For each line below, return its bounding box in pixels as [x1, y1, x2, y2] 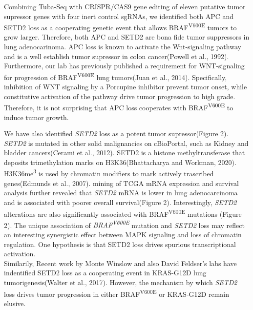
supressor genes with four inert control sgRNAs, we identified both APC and [4, 11, 234, 21]
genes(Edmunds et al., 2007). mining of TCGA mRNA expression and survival [4, 178, 239, 188]
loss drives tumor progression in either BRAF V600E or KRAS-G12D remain [4, 287, 229, 299]
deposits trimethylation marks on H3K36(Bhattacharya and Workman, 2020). [4, 157, 236, 167]
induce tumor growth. [4, 112, 69, 122]
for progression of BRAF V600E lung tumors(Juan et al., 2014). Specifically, [4, 70, 227, 82]
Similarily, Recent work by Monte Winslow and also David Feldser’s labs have [4, 258, 237, 268]
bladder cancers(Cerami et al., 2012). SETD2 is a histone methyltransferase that [4, 147, 245, 158]
